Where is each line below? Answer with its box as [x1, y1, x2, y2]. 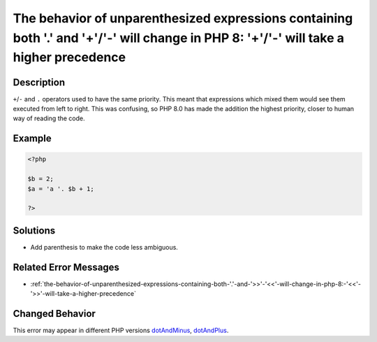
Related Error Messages [13, 261, 120, 273]
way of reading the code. [13, 114, 85, 122]
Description [13, 76, 66, 88]
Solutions [13, 225, 56, 236]
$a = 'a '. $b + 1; [27, 185, 94, 192]
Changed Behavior [13, 308, 96, 320]
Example [13, 133, 52, 145]
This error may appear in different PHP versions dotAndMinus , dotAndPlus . [13, 326, 229, 335]
